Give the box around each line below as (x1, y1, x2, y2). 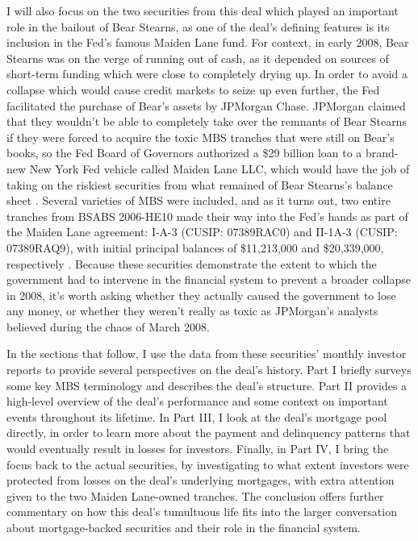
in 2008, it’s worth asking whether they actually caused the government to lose (6, 286, 396, 303)
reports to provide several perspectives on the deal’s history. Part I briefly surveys (6, 361, 412, 378)
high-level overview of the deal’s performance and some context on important (6, 393, 388, 410)
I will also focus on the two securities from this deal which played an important (6, 2, 399, 19)
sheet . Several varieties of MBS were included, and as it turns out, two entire (6, 192, 391, 209)
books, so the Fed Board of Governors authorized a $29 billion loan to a (6, 144, 362, 161)
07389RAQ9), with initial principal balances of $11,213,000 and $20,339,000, (6, 239, 384, 256)
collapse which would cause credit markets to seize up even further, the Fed (6, 81, 380, 98)
